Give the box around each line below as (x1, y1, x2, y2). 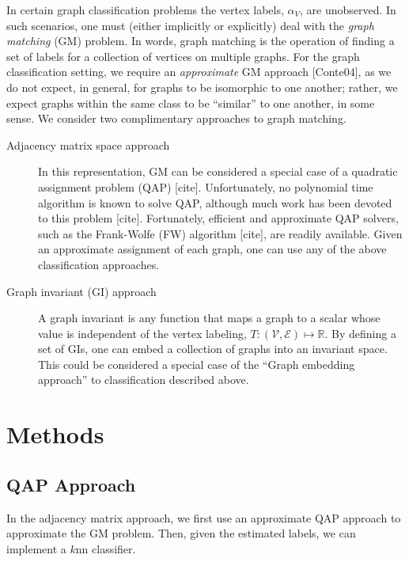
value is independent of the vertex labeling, (38, 325, 247, 341)
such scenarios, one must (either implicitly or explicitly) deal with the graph (6, 17, 374, 33)
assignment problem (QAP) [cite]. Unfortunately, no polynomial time (38, 178, 373, 195)
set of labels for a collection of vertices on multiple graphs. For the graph (6, 47, 360, 64)
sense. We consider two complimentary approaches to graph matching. (6, 110, 347, 127)
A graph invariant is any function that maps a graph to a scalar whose (38, 309, 381, 326)
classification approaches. (38, 256, 160, 272)
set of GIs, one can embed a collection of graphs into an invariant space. (38, 340, 388, 357)
